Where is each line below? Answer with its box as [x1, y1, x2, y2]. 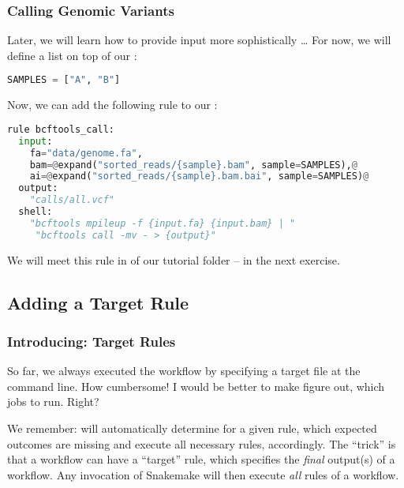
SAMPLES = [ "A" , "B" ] [7, 74, 121, 86]
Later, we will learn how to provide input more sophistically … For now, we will [7, 32, 391, 48]
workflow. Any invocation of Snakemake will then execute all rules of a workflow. [7, 466, 399, 482]
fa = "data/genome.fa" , [29, 147, 143, 159]
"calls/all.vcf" [29, 194, 115, 206]
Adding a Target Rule [7, 290, 189, 314]
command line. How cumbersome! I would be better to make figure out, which [7, 377, 385, 394]
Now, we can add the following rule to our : [7, 96, 218, 113]
